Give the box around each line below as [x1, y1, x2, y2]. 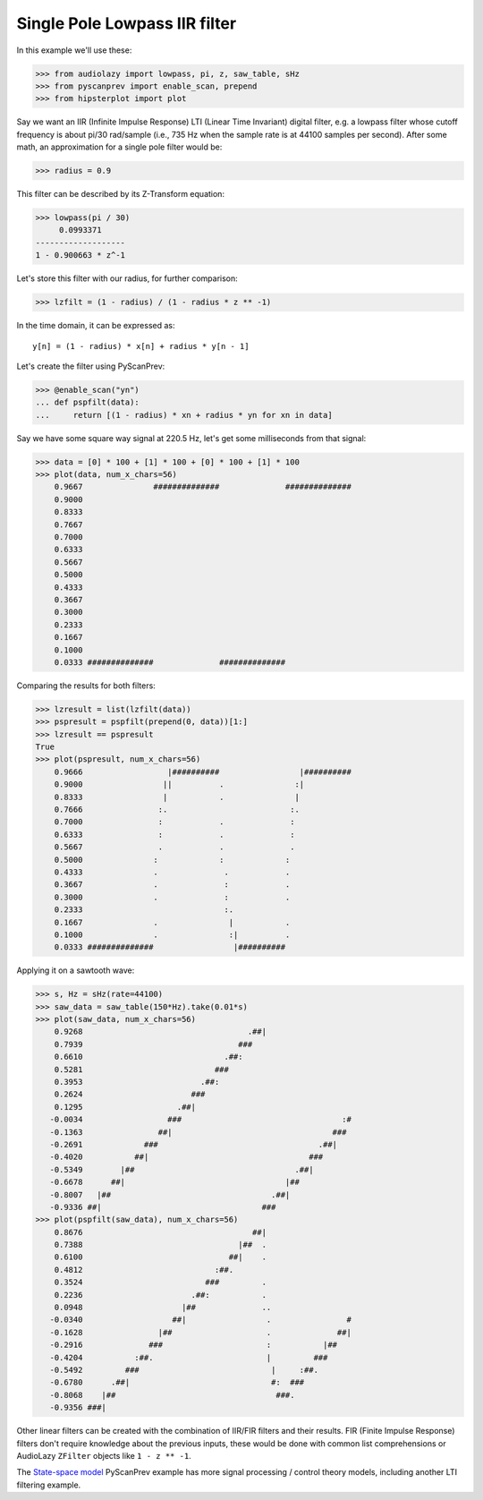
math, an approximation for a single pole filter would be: [16, 141, 223, 152]
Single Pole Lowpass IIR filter [16, 13, 237, 33]
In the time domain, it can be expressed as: [16, 320, 175, 331]
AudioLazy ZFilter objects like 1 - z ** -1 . [16, 1450, 191, 1461]
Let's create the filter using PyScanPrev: [16, 361, 165, 371]
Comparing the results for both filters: [16, 680, 156, 691]
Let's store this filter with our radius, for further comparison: [16, 273, 239, 284]
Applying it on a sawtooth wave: [16, 965, 135, 976]
